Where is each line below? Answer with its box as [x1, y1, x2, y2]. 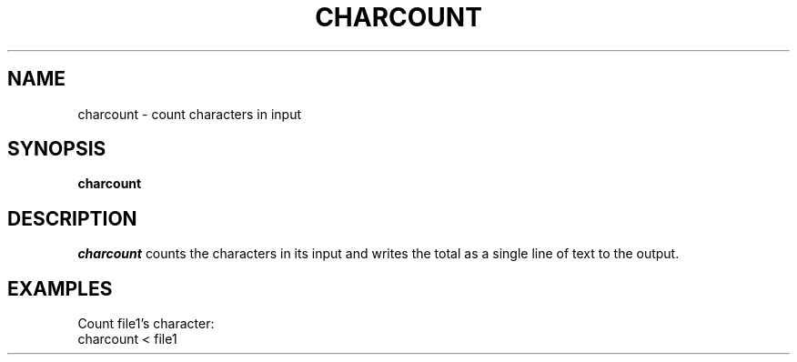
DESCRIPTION [7, 206, 137, 230]
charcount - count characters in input [77, 106, 302, 122]
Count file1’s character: [77, 316, 215, 332]
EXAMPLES [7, 277, 113, 300]
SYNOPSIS [7, 137, 106, 161]
